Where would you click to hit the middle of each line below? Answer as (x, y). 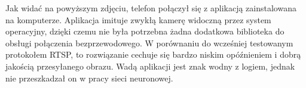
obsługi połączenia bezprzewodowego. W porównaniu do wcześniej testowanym (149, 43)
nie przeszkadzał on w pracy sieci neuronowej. (89, 78)
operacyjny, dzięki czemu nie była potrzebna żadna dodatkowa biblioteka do (145, 31)
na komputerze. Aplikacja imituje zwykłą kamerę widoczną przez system (138, 19)
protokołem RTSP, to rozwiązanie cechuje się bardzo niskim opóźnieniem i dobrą (153, 54)
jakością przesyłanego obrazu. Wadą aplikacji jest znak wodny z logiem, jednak (150, 66)
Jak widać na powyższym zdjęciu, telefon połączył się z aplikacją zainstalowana (151, 8)
